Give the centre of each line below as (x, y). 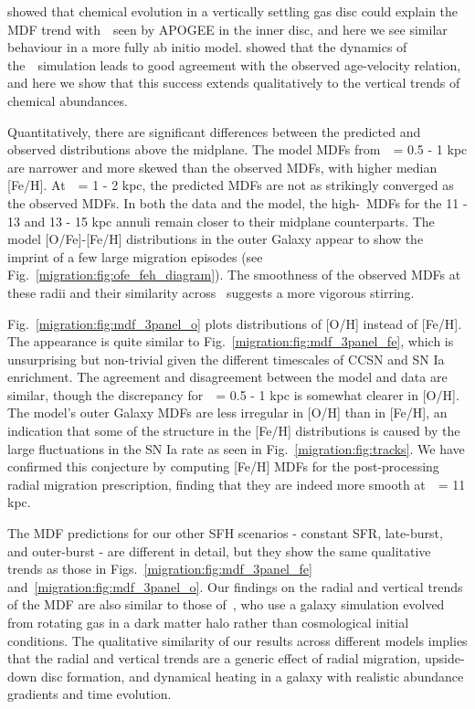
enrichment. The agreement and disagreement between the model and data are (227, 377)
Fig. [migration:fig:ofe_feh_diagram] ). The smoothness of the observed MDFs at (234, 275)
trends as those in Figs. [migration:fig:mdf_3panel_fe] (160, 569)
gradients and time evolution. (90, 694)
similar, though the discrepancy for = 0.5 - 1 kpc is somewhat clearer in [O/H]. (233, 394)
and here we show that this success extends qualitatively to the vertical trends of (234, 83)
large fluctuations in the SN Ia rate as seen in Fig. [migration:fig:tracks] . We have (236, 448)
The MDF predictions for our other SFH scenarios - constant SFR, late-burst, (225, 533)
